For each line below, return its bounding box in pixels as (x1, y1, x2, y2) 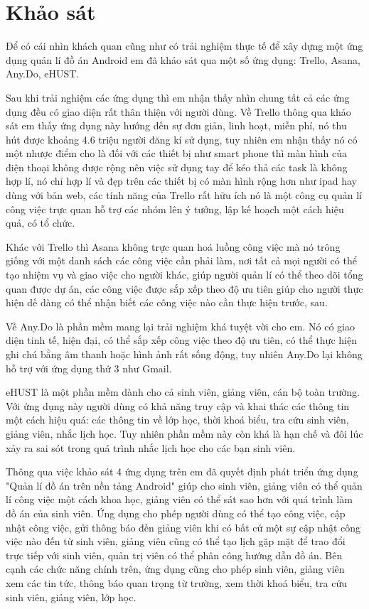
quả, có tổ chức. (6, 215, 75, 230)
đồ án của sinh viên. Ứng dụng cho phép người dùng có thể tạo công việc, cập (6, 505, 346, 520)
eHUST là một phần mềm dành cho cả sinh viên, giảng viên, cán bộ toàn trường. (6, 384, 360, 399)
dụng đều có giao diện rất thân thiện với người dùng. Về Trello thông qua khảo (6, 104, 351, 119)
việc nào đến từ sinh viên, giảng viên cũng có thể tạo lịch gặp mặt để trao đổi (6, 534, 346, 549)
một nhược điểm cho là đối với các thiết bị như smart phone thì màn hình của (6, 146, 348, 161)
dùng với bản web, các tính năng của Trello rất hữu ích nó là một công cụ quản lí (6, 188, 362, 203)
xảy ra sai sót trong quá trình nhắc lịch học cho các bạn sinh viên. (6, 440, 296, 455)
